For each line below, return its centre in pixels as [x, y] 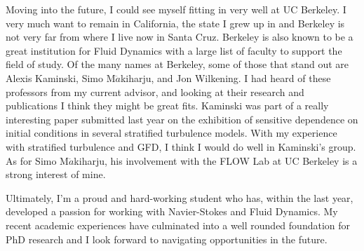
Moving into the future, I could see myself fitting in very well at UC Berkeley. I [176, 9]
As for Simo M [37, 160]
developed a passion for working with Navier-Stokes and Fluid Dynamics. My [172, 211]
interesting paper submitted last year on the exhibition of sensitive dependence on [182, 119]
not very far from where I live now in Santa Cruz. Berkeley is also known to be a [180, 37]
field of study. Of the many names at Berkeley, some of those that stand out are [177, 64]
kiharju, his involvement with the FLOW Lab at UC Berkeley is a [216, 160]
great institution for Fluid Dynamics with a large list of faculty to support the [174, 50]
